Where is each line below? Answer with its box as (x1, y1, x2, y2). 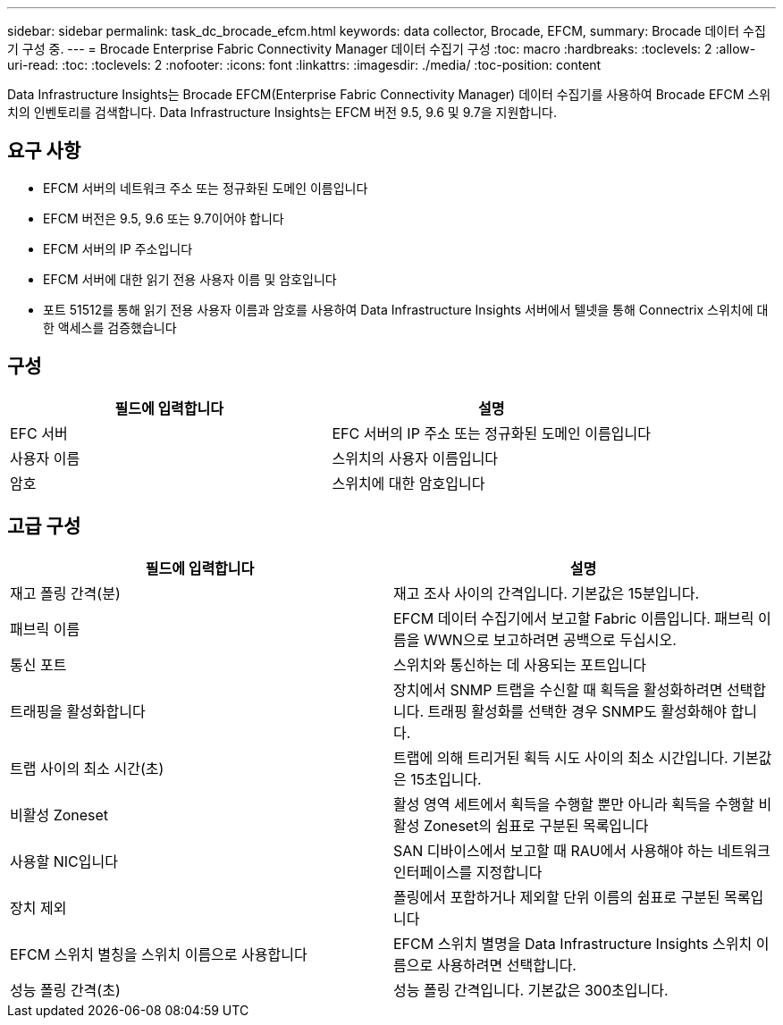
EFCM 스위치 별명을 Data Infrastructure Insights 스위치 (393, 934, 753, 953)
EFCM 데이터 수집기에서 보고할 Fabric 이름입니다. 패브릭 (393, 609, 754, 627)
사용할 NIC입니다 (10, 852, 118, 870)
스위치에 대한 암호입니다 (332, 474, 485, 492)
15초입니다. (410, 769, 482, 788)
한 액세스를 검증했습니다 (43, 319, 177, 335)
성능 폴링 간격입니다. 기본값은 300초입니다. (393, 980, 669, 999)
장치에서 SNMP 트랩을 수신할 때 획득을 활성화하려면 (393, 680, 723, 699)
